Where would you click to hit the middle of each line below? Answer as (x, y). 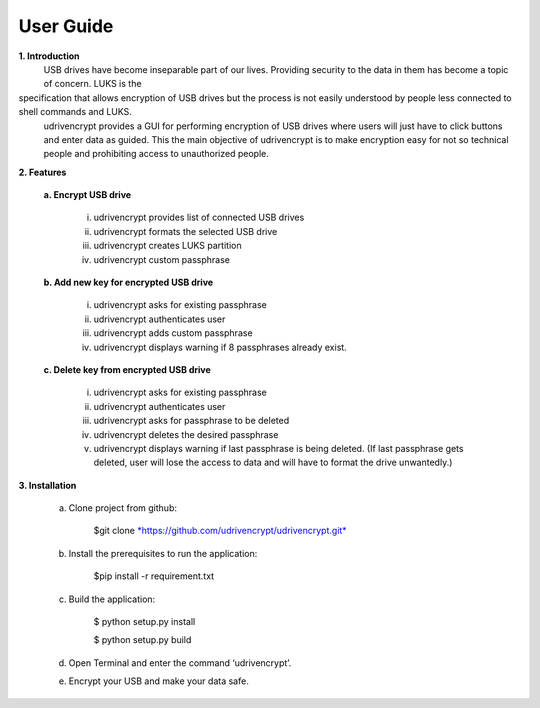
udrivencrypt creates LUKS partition (167, 246)
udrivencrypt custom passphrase (161, 259)
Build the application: (112, 599)
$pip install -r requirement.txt (154, 576)
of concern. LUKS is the (92, 84)
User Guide (66, 26)
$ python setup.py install (144, 622)
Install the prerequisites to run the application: (163, 553)
